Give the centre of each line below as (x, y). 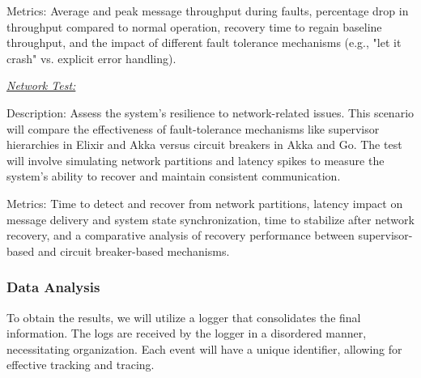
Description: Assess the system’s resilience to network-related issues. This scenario (210, 112)
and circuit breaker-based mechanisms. (134, 251)
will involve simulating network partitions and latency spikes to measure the (196, 160)
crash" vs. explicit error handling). (91, 58)
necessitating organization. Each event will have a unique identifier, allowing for (204, 348)
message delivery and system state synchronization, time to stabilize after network (210, 219)
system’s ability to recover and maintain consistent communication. (174, 176)
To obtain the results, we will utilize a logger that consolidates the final (184, 317)
